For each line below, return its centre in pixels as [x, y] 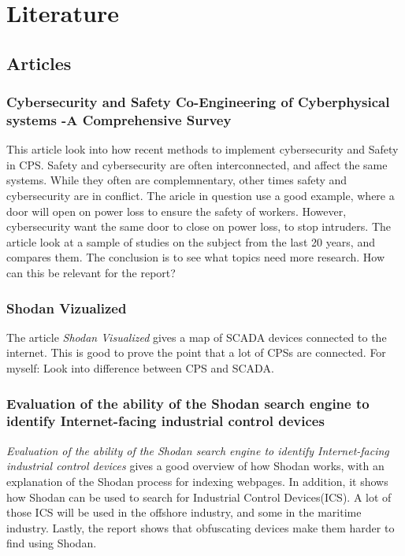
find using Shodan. [52, 543]
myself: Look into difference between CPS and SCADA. [140, 368]
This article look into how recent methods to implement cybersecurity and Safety [202, 149]
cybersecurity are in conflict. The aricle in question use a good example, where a [201, 196]
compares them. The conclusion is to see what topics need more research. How [196, 257]
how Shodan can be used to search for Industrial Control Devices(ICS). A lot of [199, 497]
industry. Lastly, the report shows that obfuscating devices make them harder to [201, 527]
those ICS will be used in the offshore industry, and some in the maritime [184, 512]
